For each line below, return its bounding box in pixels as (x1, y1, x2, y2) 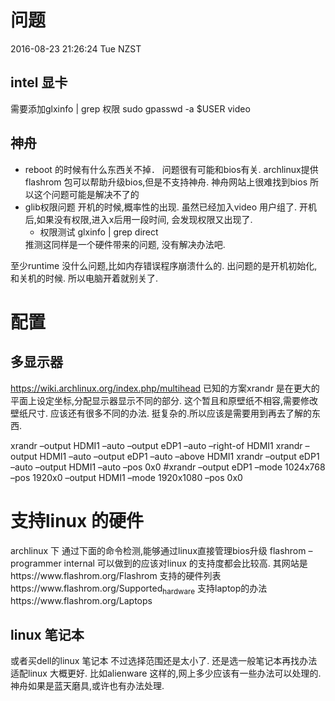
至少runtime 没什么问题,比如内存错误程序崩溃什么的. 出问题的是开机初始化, (10, 259, 318, 271)
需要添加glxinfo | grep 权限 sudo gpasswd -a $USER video (10, 102, 251, 115)
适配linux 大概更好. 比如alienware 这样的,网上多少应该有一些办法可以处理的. (10, 667, 322, 680)
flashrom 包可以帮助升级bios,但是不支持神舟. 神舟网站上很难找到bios (24, 176, 308, 188)
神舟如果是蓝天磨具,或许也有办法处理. (10, 680, 165, 692)
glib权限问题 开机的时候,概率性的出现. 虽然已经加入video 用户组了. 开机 (24, 201, 317, 213)
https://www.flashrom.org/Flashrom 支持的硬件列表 (10, 569, 222, 581)
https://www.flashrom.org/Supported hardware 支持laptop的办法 (10, 582, 268, 596)
